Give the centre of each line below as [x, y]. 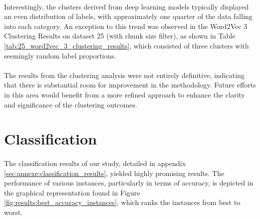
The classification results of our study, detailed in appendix [95, 163]
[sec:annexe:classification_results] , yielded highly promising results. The [114, 173]
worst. [14, 212]
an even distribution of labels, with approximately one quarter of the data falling [128, 16]
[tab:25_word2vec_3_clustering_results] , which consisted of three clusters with [126, 45]
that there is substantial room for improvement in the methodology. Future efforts [130, 85]
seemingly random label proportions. [60, 55]
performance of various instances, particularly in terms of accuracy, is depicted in [129, 183]
